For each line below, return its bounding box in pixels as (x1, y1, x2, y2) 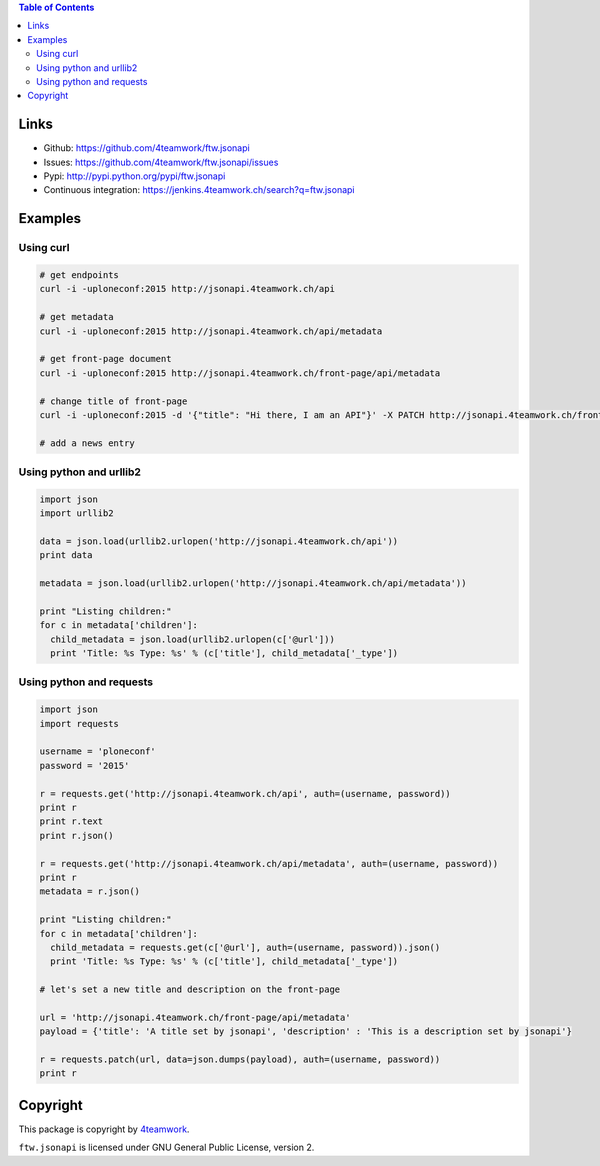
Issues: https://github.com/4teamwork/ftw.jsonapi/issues (43, 156, 279, 168)
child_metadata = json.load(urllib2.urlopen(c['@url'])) (50, 633, 335, 645)
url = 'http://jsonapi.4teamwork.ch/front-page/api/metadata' (39, 1011, 351, 1023)
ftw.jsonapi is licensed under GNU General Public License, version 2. (18, 1141, 315, 1154)
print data (39, 550, 93, 561)
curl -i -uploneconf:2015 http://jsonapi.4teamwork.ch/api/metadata (39, 325, 383, 337)
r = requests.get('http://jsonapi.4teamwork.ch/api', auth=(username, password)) (39, 788, 452, 799)
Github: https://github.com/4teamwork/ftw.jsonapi (43, 142, 250, 154)
